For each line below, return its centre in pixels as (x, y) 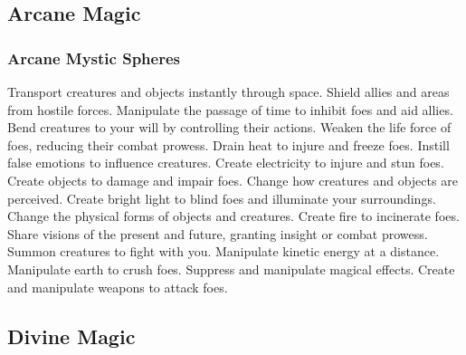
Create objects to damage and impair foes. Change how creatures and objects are (233, 180)
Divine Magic (71, 336)
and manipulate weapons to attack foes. (118, 287)
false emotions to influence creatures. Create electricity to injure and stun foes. (226, 163)
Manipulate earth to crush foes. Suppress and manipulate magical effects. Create (231, 269)
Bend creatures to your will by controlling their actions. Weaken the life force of (229, 127)
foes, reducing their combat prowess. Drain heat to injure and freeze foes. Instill (228, 144)
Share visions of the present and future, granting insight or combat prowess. (218, 233)
